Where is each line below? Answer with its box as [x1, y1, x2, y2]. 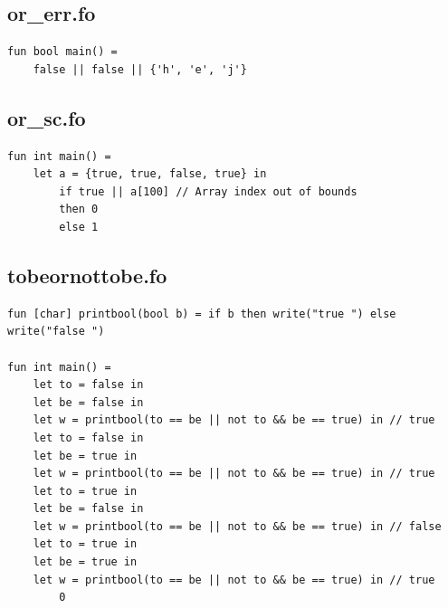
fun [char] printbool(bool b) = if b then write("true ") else [7, 307, 396, 320]
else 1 [59, 220, 99, 233]
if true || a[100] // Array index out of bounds [59, 185, 357, 198]
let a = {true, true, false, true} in [33, 167, 267, 181]
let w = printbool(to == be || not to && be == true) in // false [33, 519, 442, 533]
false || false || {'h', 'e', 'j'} [33, 62, 247, 76]
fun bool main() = [7, 45, 118, 59]
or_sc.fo [7, 103, 86, 131]
